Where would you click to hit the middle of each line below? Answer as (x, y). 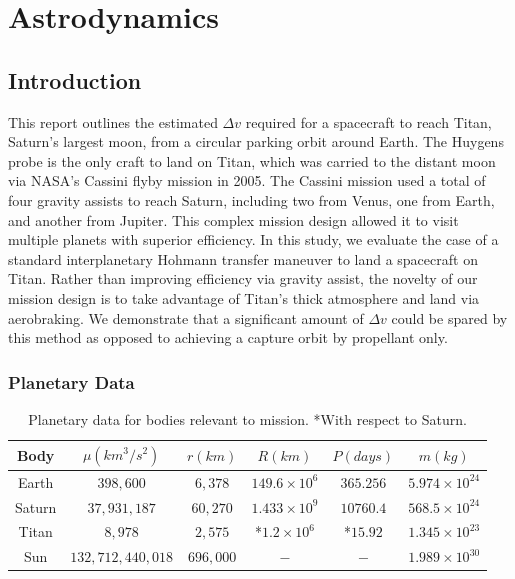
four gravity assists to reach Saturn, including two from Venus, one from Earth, (251, 199)
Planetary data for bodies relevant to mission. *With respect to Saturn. (247, 418)
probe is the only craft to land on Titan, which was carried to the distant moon (252, 160)
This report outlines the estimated (113, 121)
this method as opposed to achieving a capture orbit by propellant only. (228, 337)
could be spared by (449, 317)
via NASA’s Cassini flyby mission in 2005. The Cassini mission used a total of (247, 180)
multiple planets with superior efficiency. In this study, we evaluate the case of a (253, 239)
